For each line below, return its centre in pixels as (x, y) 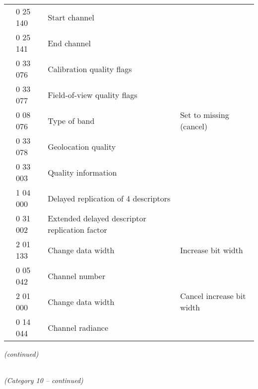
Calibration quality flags (90, 69)
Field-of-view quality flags (93, 95)
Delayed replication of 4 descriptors (109, 198)
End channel (69, 43)
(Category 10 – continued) (44, 380)
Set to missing (204, 115)
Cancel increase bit (213, 296)
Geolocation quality (82, 146)
